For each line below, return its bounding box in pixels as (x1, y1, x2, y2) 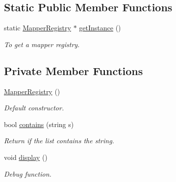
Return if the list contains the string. (4, 135, 114, 146)
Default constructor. (4, 103, 64, 113)
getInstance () (79, 23, 121, 33)
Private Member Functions (4, 63, 143, 78)
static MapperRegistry (4, 23, 71, 33)
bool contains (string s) (4, 119, 74, 129)
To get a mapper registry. (4, 39, 80, 49)
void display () (4, 152, 48, 162)
